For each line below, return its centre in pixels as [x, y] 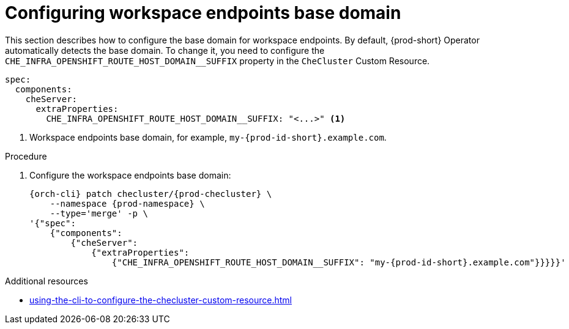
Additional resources [46, 281]
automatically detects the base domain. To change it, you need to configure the [165, 50]
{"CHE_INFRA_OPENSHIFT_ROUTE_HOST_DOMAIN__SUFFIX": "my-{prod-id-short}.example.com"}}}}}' [339, 262]
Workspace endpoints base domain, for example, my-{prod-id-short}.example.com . [208, 137]
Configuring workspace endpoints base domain [203, 13]
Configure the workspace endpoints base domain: [130, 175]
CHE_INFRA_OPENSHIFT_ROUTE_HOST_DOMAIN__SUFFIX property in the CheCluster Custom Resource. [218, 61]
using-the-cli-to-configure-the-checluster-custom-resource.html [161, 300]
